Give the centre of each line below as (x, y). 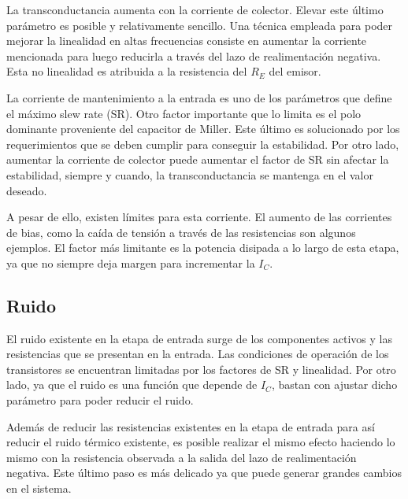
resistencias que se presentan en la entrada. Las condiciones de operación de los (198, 354)
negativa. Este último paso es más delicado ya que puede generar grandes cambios (204, 473)
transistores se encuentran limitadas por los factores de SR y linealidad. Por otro (201, 369)
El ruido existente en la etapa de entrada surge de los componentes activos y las (199, 338)
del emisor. (295, 71)
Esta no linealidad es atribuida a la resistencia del (127, 71)
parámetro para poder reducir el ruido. (100, 400)
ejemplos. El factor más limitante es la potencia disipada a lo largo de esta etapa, (203, 248)
